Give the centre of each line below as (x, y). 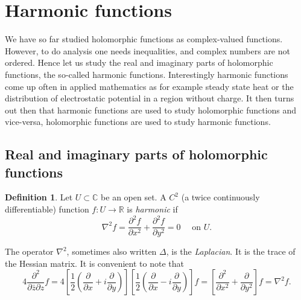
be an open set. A (134, 197)
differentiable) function (47, 209)
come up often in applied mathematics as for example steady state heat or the (149, 86)
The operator (29, 251)
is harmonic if (152, 209)
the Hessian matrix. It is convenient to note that (94, 263)
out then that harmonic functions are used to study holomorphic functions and (151, 110)
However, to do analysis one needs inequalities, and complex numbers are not (147, 50)
